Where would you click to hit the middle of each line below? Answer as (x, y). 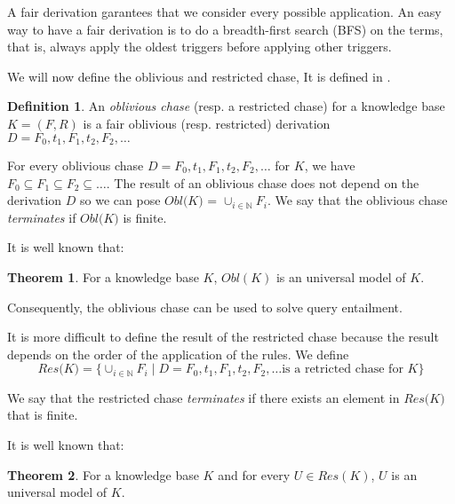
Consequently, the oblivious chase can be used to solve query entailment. (205, 307)
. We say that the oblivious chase (357, 200)
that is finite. (43, 415)
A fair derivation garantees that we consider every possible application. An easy (224, 12)
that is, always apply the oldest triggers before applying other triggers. (200, 47)
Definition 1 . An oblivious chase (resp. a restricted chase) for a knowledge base (226, 106)
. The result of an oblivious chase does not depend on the (263, 182)
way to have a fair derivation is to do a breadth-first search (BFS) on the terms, (225, 29)
